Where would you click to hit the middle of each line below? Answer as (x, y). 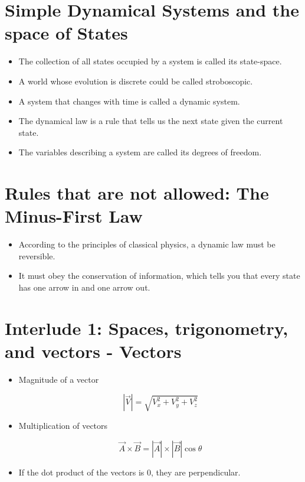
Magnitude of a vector (59, 379)
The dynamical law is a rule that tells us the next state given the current (151, 121)
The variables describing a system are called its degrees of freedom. (140, 152)
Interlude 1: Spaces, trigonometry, (147, 328)
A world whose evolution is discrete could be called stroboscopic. (136, 81)
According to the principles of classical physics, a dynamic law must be (147, 244)
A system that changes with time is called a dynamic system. (129, 101)
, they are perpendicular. (196, 472)
